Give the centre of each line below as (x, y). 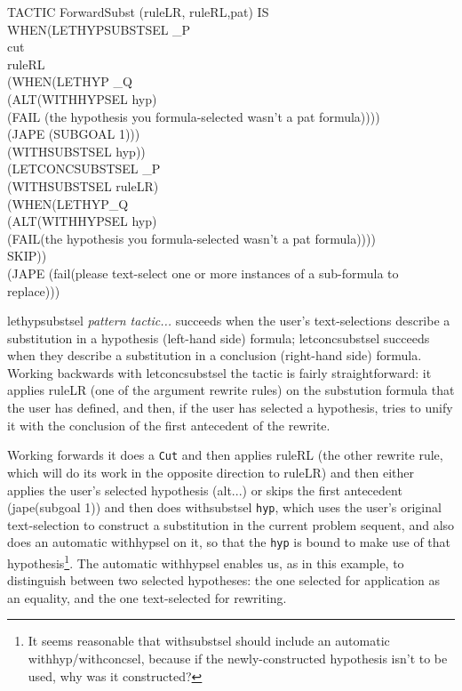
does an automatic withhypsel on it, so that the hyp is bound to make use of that (229, 542)
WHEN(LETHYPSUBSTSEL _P (99, 29)
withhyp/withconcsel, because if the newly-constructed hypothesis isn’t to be (238, 659)
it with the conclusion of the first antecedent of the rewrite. (169, 425)
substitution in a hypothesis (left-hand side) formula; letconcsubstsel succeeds (219, 337)
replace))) (34, 290)
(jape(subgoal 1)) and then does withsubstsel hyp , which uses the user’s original (224, 507)
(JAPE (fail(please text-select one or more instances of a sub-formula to (203, 273)
